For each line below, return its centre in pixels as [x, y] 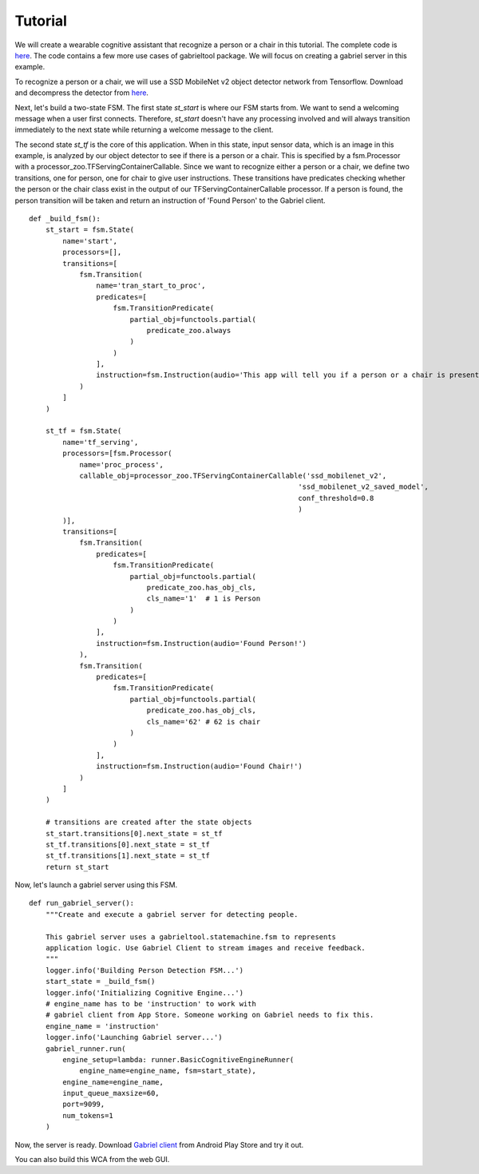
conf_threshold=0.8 [336, 498]
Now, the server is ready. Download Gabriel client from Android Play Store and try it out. [159, 1144]
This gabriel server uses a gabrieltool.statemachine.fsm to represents [191, 937]
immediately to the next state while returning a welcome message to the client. [144, 130]
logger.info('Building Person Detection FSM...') [144, 970]
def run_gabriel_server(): [82, 903]
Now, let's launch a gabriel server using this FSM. [96, 885]
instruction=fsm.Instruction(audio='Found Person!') [202, 643]
